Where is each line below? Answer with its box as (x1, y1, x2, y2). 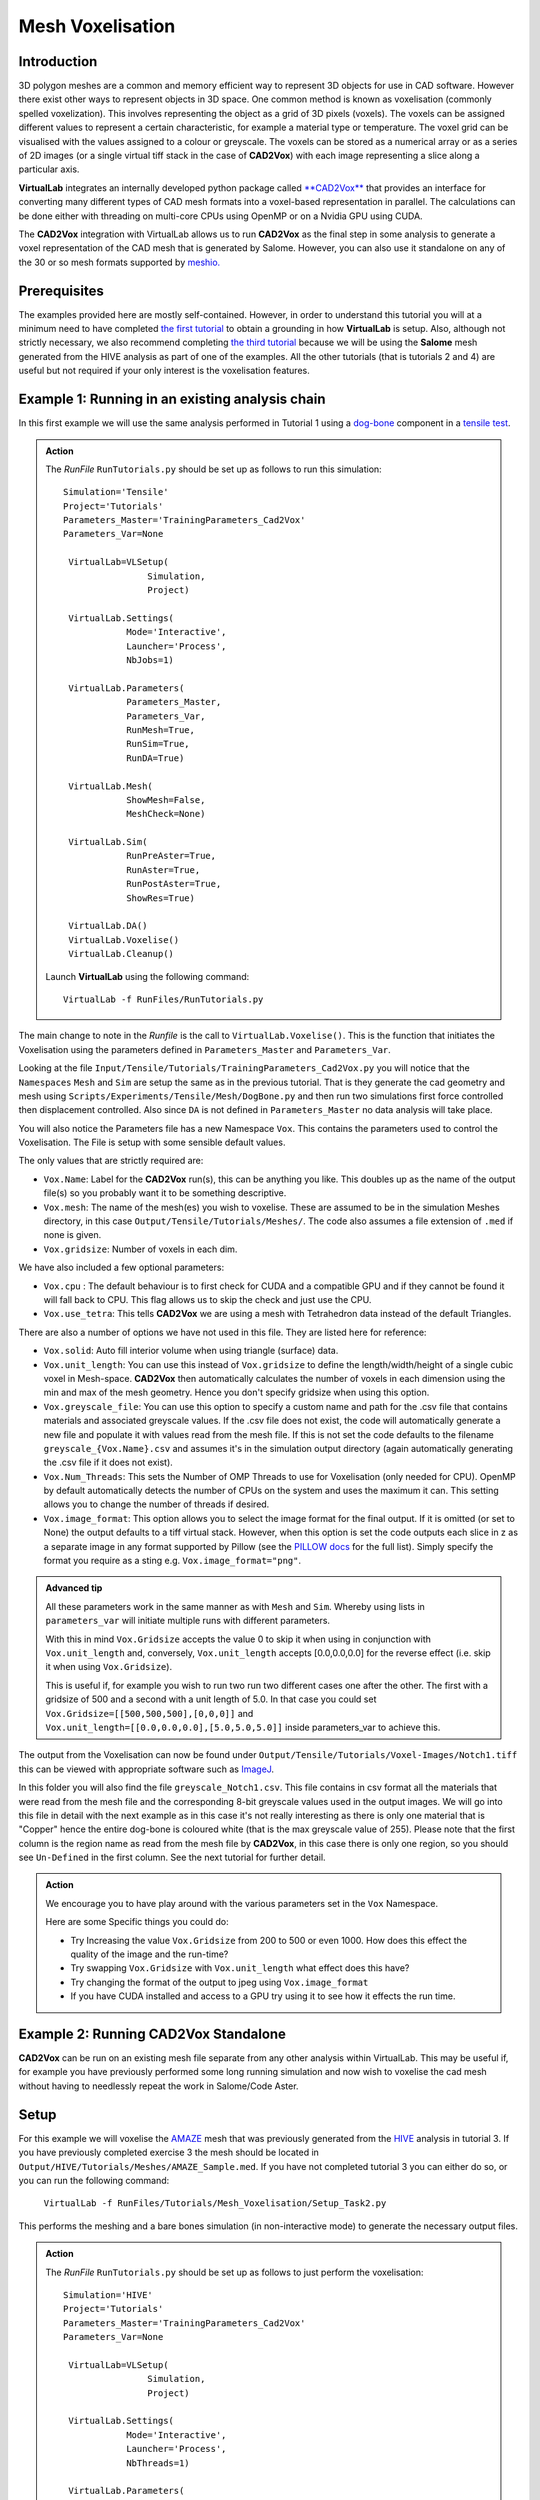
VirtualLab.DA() (68, 920, 148, 932)
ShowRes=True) (126, 892, 195, 904)
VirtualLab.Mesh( (68, 780, 154, 792)
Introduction (18, 53, 98, 70)
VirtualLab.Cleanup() (68, 948, 175, 960)
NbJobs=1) (126, 654, 175, 665)
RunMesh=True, (126, 724, 195, 735)
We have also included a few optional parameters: (18, 1261, 225, 1274)
